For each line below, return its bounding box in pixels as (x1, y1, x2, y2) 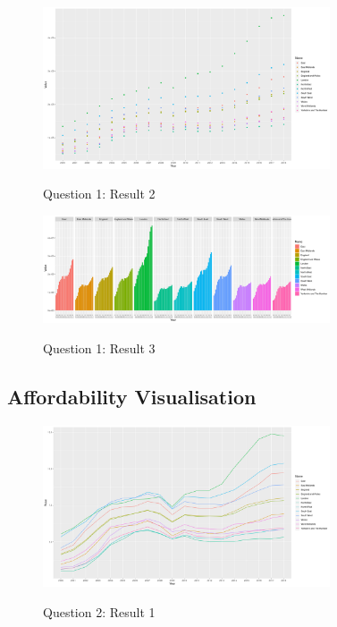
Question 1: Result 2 (43, 184, 156, 203)
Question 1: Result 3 (43, 338, 156, 357)
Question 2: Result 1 (43, 603, 156, 622)
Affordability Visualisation (7, 382, 257, 410)
